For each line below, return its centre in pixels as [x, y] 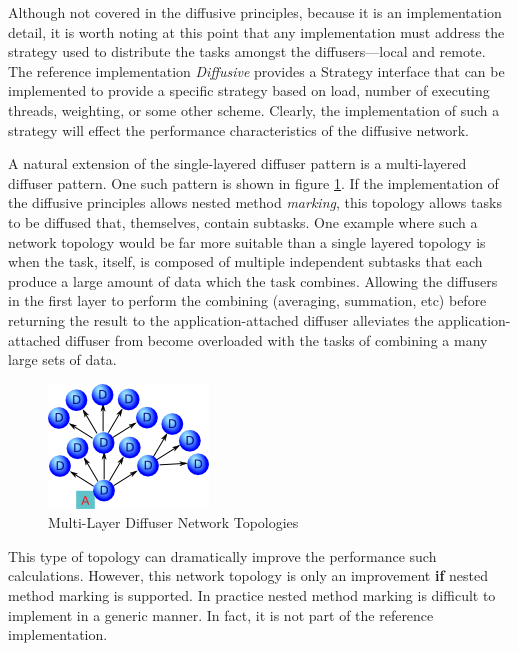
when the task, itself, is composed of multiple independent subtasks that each [245, 261]
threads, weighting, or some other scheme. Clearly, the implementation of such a [254, 109]
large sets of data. [62, 359]
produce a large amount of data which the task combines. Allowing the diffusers [253, 280]
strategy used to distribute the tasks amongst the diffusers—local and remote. [247, 51]
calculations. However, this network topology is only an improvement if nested [248, 575]
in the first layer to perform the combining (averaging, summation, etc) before [247, 300]
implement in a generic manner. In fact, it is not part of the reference [221, 614]
